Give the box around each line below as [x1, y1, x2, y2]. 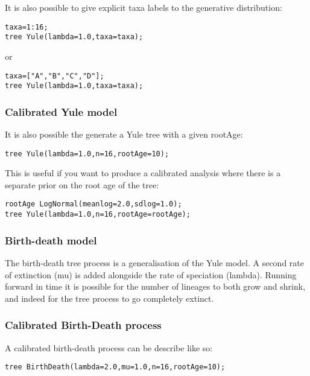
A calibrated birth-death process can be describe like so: [5, 341, 213, 354]
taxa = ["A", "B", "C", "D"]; [5, 71, 104, 80]
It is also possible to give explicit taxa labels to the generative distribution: [5, 1, 282, 13]
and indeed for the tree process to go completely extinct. [5, 292, 214, 304]
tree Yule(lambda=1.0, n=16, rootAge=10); [5, 149, 169, 158]
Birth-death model [5, 232, 97, 247]
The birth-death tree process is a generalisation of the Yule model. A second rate [5, 257, 304, 269]
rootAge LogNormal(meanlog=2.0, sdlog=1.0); [5, 200, 182, 209]
